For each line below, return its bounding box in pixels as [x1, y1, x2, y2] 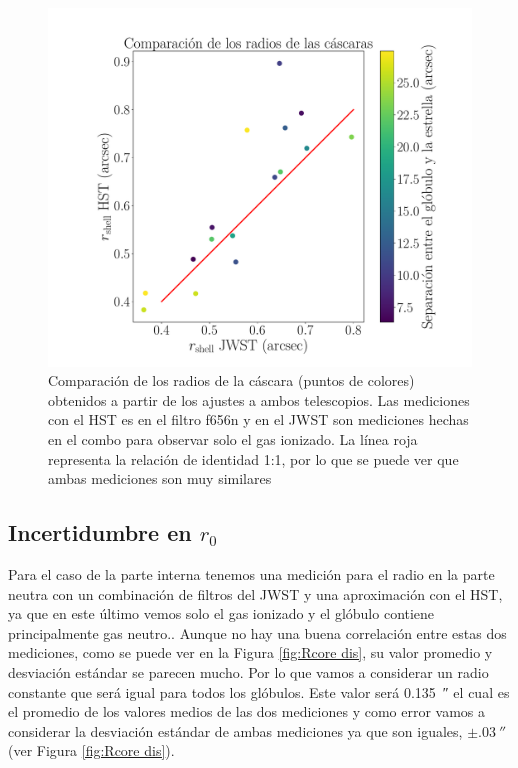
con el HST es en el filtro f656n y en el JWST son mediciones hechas [48, 409, 469, 430]
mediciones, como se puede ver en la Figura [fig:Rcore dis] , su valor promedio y [8, 642, 493, 663]
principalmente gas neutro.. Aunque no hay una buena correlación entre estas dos [8, 622, 507, 643]
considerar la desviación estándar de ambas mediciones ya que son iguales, [8, 720, 463, 741]
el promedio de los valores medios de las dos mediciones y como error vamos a [8, 701, 486, 722]
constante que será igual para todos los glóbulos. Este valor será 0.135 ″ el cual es [8, 681, 510, 702]
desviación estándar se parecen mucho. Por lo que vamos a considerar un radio [8, 661, 489, 682]
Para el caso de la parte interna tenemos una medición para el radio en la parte [8, 563, 495, 584]
